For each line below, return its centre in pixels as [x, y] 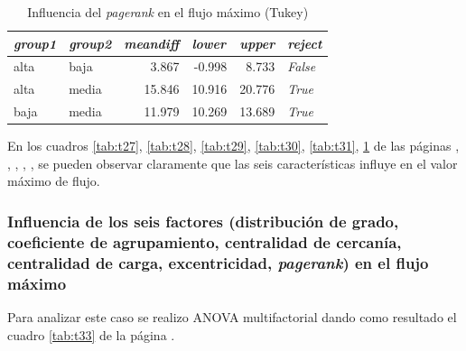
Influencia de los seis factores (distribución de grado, [203, 221]
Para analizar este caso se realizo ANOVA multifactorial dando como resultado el [232, 316]
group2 [90, 43]
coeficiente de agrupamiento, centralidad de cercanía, [205, 241]
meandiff [152, 43]
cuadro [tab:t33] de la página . [91, 334]
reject [305, 43]
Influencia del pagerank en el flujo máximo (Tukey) [168, 12]
